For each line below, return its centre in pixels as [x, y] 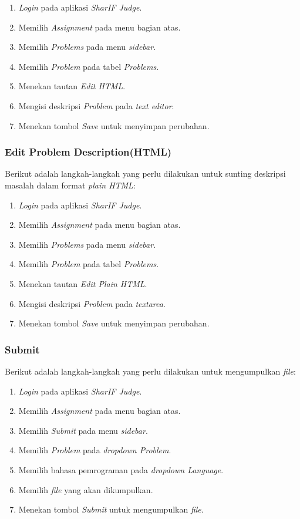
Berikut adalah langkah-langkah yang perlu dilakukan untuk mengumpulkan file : [150, 371]
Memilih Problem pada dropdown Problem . [95, 450]
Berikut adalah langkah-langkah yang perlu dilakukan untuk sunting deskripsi [145, 173]
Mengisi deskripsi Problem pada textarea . [92, 303]
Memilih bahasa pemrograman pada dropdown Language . [121, 469]
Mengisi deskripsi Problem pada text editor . [96, 105]
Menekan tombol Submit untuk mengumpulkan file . [111, 509]
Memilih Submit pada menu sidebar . [83, 430]
